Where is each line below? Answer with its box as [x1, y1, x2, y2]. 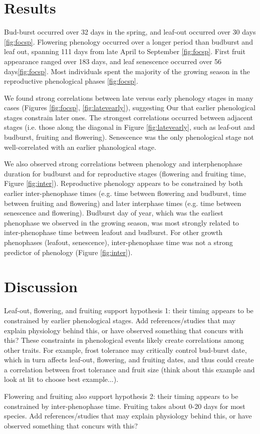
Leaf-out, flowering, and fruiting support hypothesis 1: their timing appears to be [4, 305, 253, 316]
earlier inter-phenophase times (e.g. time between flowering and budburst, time [4, 188, 246, 198]
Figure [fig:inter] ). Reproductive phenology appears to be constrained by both [4, 178, 243, 188]
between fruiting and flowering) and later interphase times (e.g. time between [4, 197, 241, 208]
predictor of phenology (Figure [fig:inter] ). [4, 247, 133, 257]
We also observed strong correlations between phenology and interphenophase [4, 158, 242, 169]
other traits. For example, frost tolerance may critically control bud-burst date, [4, 344, 247, 355]
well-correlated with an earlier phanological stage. [4, 141, 156, 152]
